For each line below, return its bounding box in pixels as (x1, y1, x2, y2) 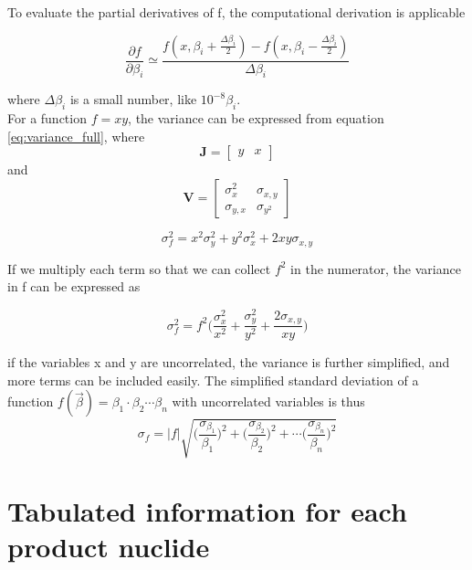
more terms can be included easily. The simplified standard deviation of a (7, 370, 419, 389)
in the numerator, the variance (290, 259, 461, 278)
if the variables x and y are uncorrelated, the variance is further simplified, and (7, 353, 450, 372)
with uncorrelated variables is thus (172, 392, 365, 411)
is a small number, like (69, 90, 197, 109)
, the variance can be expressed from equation (128, 109, 384, 128)
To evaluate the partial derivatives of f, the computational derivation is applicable (7, 3, 466, 21)
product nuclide (7, 528, 210, 565)
